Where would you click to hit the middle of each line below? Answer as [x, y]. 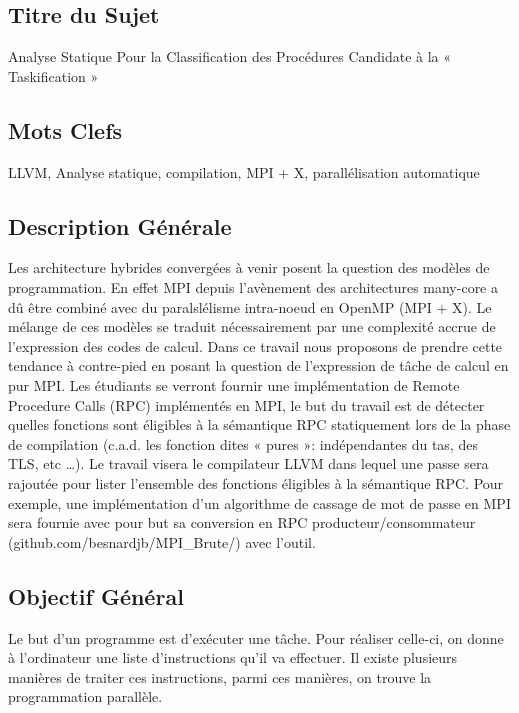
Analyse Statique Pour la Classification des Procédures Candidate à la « [230, 56]
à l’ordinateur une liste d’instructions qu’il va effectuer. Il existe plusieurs [233, 657]
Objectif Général [96, 595]
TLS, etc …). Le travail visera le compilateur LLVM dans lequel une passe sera [248, 463]
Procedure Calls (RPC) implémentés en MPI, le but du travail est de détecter [246, 404]
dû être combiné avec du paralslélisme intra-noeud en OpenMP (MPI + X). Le [250, 306]
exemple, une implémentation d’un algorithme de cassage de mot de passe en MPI [259, 502]
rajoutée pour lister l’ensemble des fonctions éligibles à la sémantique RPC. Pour [256, 482]
